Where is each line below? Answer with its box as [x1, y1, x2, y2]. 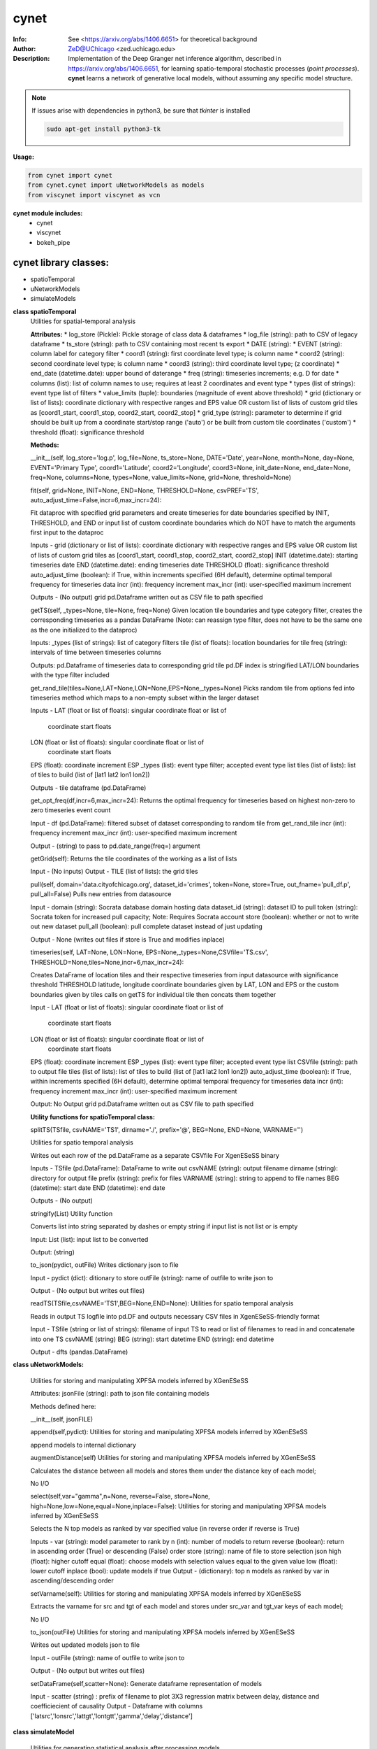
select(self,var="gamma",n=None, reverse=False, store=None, [30, 1492, 211, 1501]
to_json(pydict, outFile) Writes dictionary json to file [30, 1261, 179, 1269]
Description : [13, 55, 50, 63]
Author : [13, 44, 36, 52]
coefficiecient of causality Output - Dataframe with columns [30, 1702, 203, 1711]
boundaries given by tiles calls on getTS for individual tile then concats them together [30, 990, 276, 998]
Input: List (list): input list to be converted [30, 1235, 149, 1243]
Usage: [13, 153, 35, 161]
